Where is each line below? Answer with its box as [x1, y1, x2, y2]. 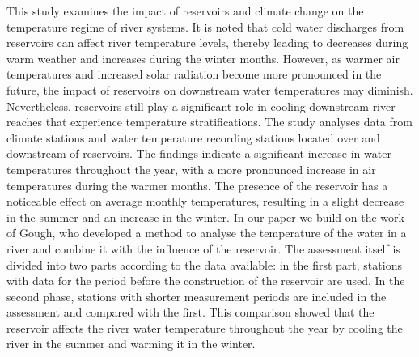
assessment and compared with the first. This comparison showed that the [6, 304, 375, 321]
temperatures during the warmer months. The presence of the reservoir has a [6, 176, 388, 193]
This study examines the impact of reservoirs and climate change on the [6, 2, 364, 19]
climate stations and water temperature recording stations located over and [6, 129, 380, 146]
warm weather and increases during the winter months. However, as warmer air [6, 49, 400, 66]
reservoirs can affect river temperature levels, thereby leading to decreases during [6, 34, 408, 51]
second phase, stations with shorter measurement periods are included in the [6, 287, 387, 304]
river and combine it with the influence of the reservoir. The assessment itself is [6, 240, 400, 257]
